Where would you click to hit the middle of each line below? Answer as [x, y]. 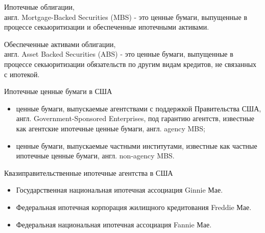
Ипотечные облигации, [39, 7]
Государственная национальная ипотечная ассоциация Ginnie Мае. [119, 190]
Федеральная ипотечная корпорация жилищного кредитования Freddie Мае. [134, 207]
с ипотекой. [22, 74]
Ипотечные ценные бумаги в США [58, 91]
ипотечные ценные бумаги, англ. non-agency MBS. [95, 156]
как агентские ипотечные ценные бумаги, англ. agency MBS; [111, 128]
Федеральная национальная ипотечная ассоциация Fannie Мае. [114, 224]
